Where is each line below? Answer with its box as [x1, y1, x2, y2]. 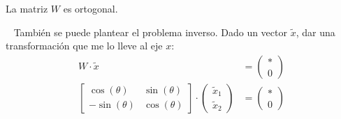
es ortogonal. [63, 1, 118, 15]
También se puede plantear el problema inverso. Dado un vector [13, 24, 287, 39]
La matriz [6, 1, 48, 15]
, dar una [296, 24, 335, 39]
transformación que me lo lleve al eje [6, 38, 163, 53]
